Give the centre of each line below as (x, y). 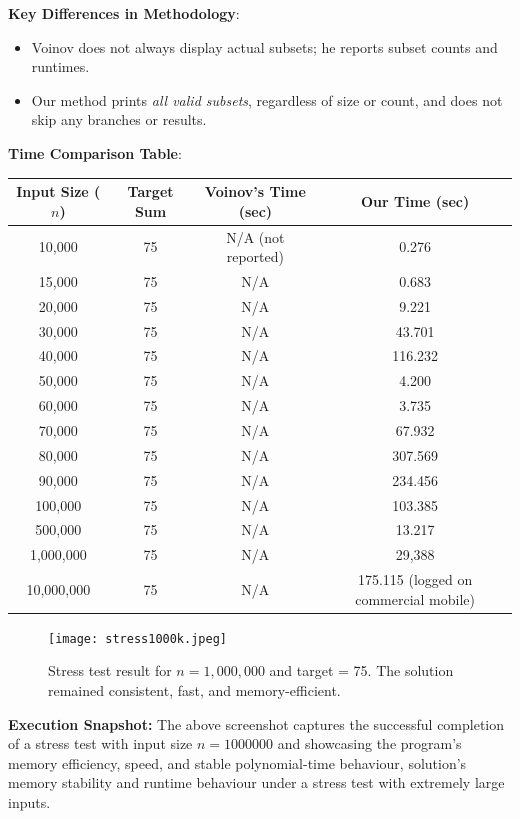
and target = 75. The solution (361, 670)
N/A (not (255, 236)
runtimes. (60, 66)
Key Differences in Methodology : (124, 13)
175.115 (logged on (415, 579)
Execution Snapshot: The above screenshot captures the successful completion (256, 723)
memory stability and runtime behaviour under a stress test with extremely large (256, 782)
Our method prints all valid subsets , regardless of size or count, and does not (267, 99)
